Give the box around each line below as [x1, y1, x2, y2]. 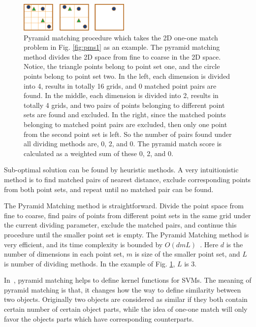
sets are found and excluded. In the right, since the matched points [24, 109, 226, 120]
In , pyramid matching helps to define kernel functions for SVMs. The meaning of [4, 275, 252, 285]
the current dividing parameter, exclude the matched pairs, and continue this [4, 220, 237, 230]
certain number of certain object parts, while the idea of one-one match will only [4, 304, 248, 314]
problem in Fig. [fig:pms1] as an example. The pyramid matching [24, 42, 220, 52]
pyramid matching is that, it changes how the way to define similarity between [4, 284, 241, 294]
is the [226, 239, 243, 249]
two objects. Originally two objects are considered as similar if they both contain [4, 294, 248, 304]
